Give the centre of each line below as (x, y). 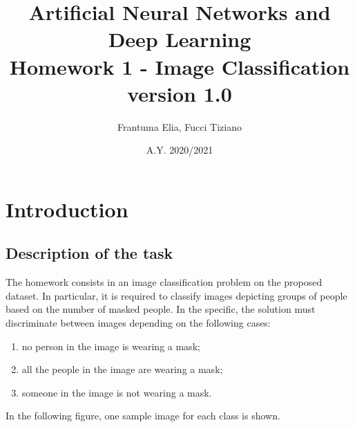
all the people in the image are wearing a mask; (122, 369)
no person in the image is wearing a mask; (111, 346)
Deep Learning (180, 39)
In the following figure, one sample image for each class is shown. (143, 416)
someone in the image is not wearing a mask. (117, 392)
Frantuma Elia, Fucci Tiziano (180, 126)
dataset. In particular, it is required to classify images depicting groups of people (176, 295)
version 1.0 (180, 93)
